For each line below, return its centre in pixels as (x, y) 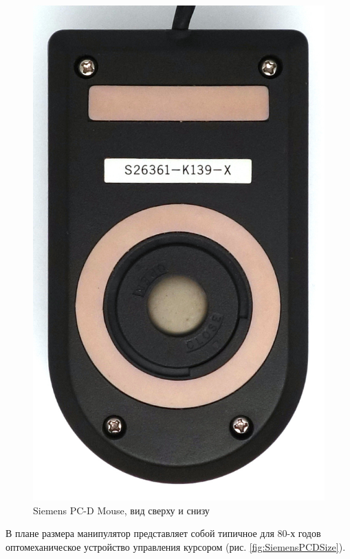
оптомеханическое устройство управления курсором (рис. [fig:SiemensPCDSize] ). (176, 546)
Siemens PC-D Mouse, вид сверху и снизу (121, 510)
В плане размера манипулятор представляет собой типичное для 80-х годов (163, 533)
